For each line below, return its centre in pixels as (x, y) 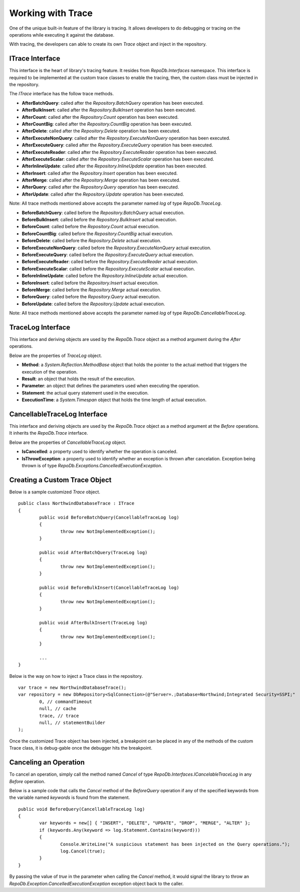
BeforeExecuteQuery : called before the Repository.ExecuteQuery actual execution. (108, 255)
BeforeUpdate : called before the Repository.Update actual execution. (93, 304)
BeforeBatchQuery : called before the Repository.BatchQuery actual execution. (103, 213)
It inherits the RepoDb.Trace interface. (49, 433)
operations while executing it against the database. (62, 35)
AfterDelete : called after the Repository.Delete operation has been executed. (101, 131)
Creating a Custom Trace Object (61, 480)
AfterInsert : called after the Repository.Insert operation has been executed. (100, 173)
